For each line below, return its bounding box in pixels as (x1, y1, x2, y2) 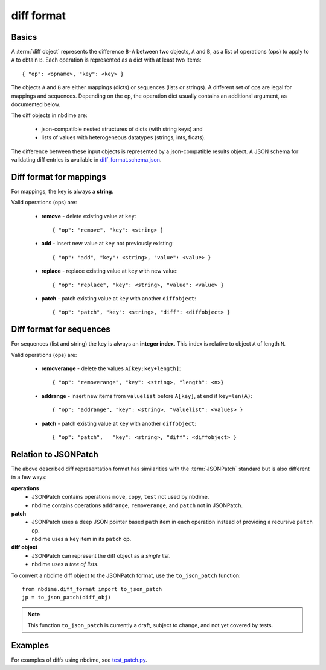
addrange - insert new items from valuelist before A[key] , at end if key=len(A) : (41, 392, 253, 399)
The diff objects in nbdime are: (11, 112, 88, 119)
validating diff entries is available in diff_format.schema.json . (11, 156, 162, 163)
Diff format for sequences (11, 324, 111, 335)
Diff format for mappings (11, 172, 107, 182)
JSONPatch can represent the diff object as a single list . (31, 552, 171, 559)
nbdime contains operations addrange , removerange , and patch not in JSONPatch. (31, 501, 243, 509)
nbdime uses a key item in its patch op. (31, 536, 132, 543)
